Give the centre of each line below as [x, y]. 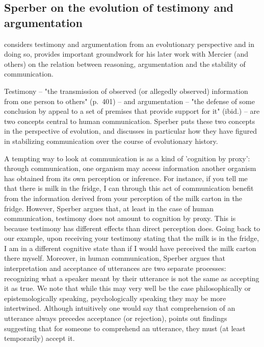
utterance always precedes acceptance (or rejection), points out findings [116, 318]
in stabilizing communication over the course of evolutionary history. [111, 141]
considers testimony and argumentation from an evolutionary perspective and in [129, 44]
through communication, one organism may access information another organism [130, 168]
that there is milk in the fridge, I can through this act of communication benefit [129, 188]
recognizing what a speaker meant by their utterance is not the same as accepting [132, 278]
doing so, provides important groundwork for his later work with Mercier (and [126, 54]
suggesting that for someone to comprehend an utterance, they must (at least [125, 328]
